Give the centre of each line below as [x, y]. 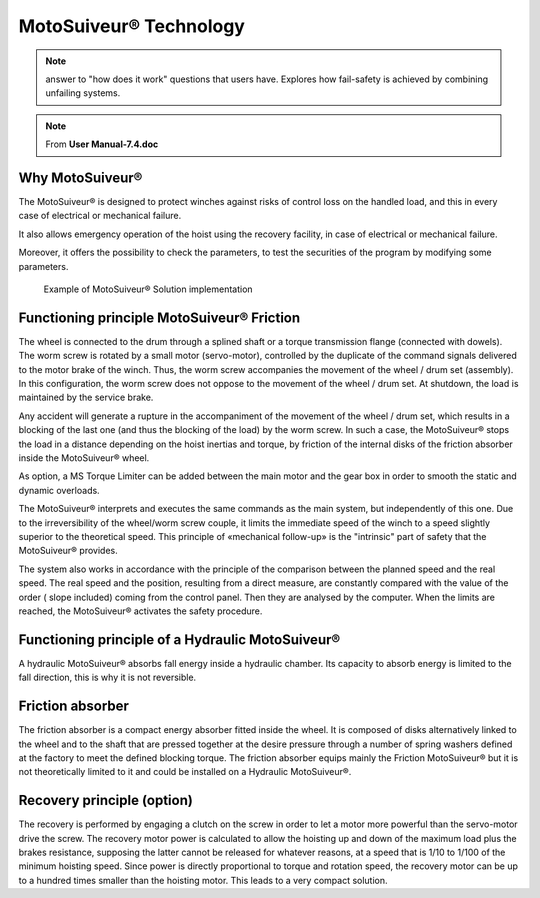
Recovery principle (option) [106, 800]
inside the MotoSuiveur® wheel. [84, 458]
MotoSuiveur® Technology [131, 26]
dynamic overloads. [59, 490]
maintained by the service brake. [86, 397]
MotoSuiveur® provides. [68, 551]
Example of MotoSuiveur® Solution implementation [148, 289]
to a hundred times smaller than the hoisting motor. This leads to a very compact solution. [203, 880]
